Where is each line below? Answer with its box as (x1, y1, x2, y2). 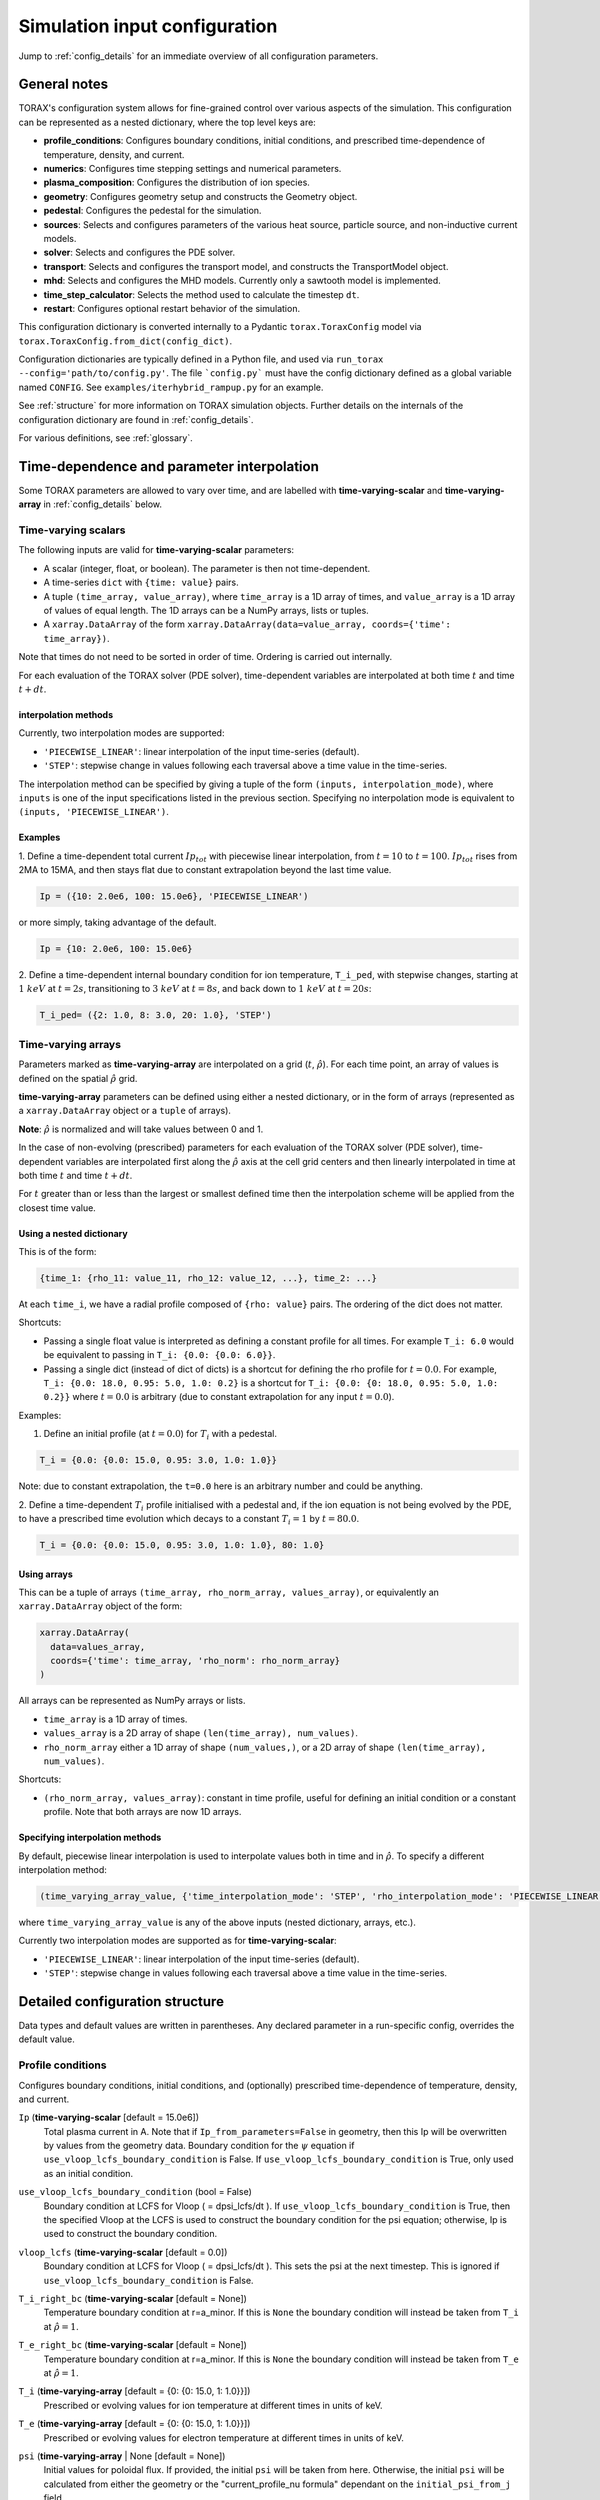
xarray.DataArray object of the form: (18, 1600, 183, 1612)
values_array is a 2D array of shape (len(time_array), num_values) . (43, 1727, 359, 1739)
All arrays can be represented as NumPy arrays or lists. (18, 1695, 246, 1707)
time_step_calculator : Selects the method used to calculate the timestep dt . (43, 288, 360, 300)
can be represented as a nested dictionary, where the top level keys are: (18, 116, 317, 128)
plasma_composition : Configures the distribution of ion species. (43, 176, 310, 189)
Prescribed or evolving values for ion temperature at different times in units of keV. (43, 2399, 384, 2411)
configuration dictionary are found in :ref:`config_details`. (18, 413, 254, 425)
